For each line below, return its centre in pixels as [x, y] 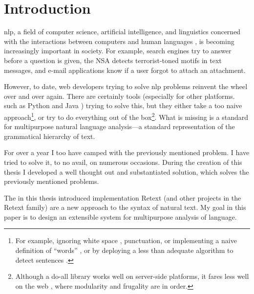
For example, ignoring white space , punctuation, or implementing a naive [126, 240]
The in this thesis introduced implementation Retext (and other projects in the [123, 197]
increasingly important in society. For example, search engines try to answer [118, 51]
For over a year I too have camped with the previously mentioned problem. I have [127, 152]
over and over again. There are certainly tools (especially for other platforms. [119, 96]
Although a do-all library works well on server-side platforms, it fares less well [132, 276]
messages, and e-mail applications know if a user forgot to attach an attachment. [125, 70]
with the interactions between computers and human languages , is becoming [119, 41]
